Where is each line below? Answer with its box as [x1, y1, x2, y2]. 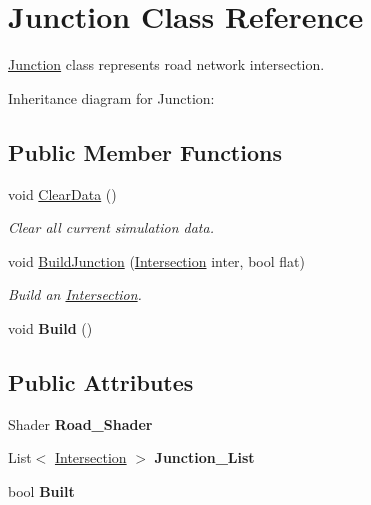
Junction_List [154, 447, 255, 468]
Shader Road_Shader [8, 413, 153, 434]
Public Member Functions [8, 136, 282, 167]
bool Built [8, 480, 75, 501]
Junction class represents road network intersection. [8, 54, 325, 75]
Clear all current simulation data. [8, 217, 214, 238]
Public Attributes [8, 366, 194, 397]
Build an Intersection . [8, 284, 142, 305]
